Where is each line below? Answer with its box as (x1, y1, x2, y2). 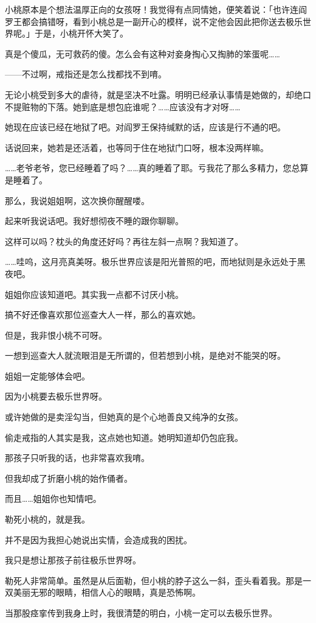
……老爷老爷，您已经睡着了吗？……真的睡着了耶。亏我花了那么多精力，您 (5, 161, 292, 174)
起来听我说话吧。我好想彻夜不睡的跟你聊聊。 (5, 214, 184, 227)
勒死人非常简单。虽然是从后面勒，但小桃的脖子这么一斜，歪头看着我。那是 (5, 574, 303, 586)
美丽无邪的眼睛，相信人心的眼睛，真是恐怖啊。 (13, 586, 201, 599)
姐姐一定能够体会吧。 (5, 369, 90, 382)
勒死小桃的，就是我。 (5, 513, 90, 526)
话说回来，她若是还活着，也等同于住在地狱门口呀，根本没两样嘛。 (5, 141, 269, 153)
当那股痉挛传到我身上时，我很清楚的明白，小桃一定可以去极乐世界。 (5, 607, 277, 619)
